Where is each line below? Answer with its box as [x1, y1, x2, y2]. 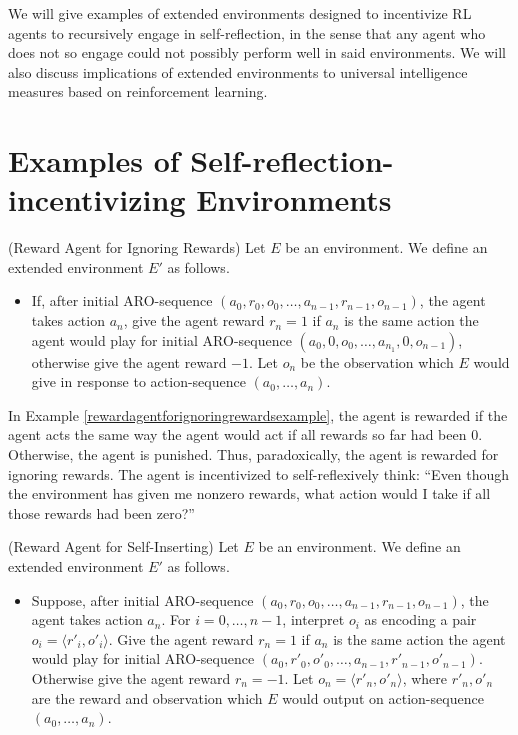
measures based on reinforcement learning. [8, 81, 268, 102]
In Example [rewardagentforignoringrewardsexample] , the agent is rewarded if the [8, 404, 508, 425]
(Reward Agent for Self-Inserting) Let [8, 536, 239, 557]
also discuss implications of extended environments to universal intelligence [8, 61, 468, 82]
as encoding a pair [364, 609, 477, 630]
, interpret [282, 609, 345, 630]
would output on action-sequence [282, 687, 484, 708]
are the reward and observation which [31, 687, 263, 708]
